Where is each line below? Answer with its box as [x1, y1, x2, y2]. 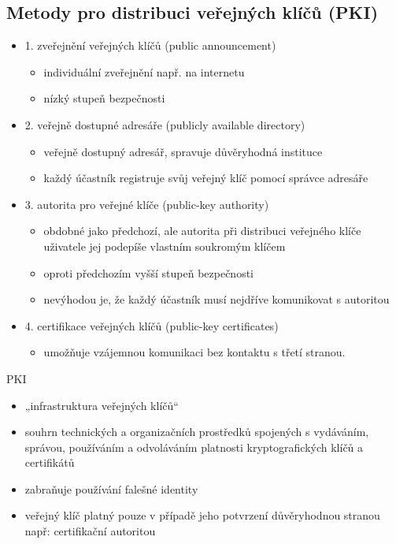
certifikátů [24, 454, 75, 471]
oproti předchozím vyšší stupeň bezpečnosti [43, 264, 254, 281]
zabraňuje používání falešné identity [24, 480, 198, 497]
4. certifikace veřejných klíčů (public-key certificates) [24, 317, 279, 333]
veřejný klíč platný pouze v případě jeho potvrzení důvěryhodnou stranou [24, 507, 380, 524]
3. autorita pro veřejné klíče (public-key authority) [24, 196, 269, 212]
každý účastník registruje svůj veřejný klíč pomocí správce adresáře [43, 170, 368, 186]
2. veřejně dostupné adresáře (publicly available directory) [24, 116, 305, 132]
